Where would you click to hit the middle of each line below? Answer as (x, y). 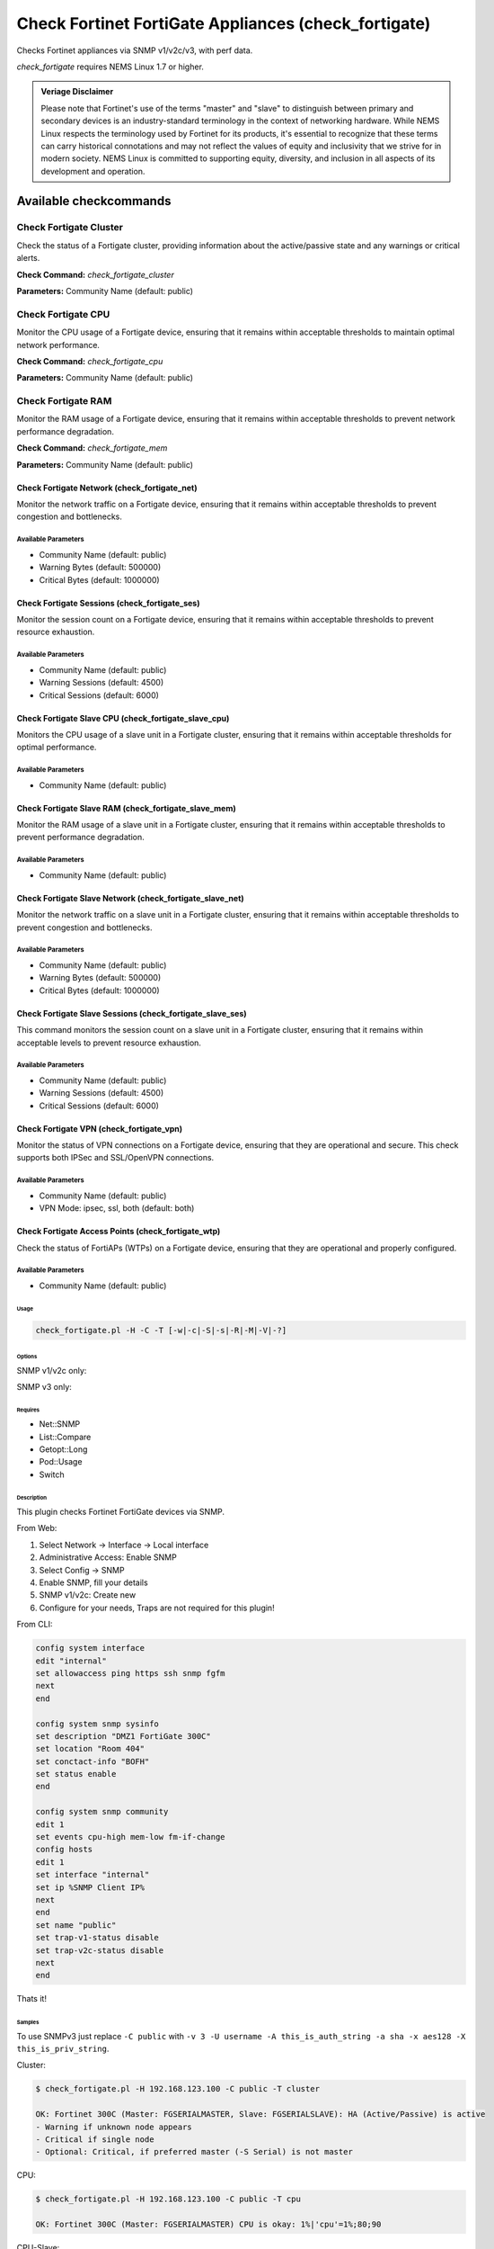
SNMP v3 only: (44, 1387)
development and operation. (93, 171)
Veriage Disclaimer (77, 92)
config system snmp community (102, 1812)
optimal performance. (57, 748)
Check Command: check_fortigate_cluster (95, 274)
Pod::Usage (61, 1462)
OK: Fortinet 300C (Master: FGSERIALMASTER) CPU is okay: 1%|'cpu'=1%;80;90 (208, 2225)
